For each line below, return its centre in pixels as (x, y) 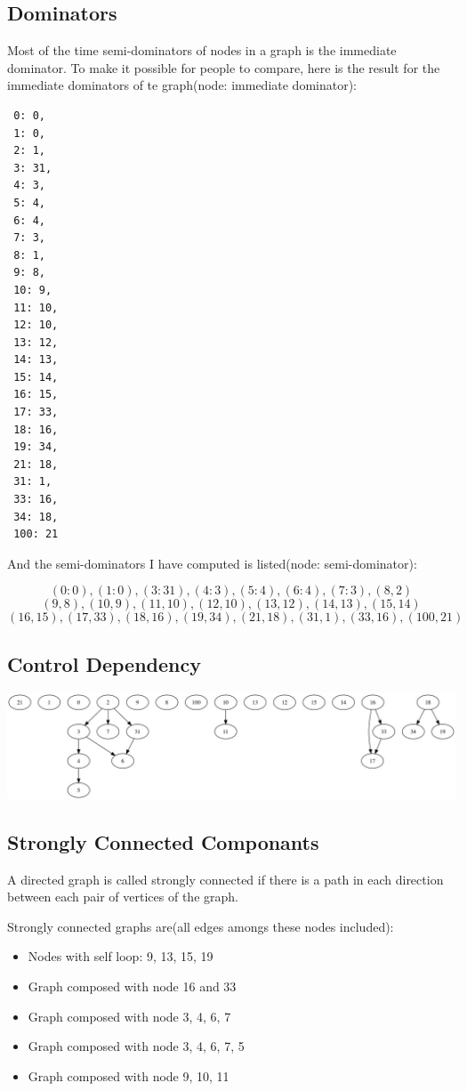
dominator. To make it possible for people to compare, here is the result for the (224, 67)
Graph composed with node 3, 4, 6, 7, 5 (136, 1046)
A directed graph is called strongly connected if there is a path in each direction (225, 879)
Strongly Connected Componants (163, 841)
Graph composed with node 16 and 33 (132, 986)
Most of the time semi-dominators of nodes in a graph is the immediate (202, 50)
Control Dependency (104, 663)
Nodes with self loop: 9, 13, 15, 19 (121, 956)
